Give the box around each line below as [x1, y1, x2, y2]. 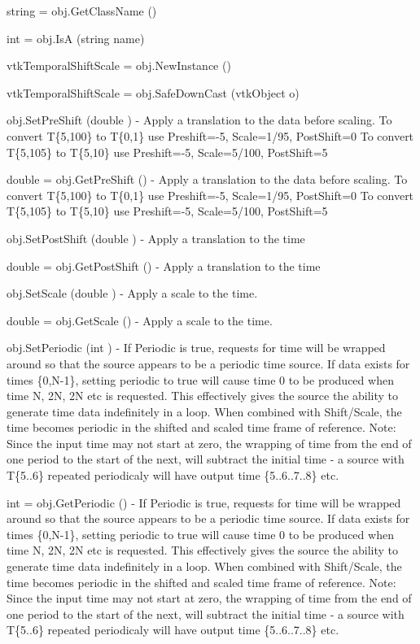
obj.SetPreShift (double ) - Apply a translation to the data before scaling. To [7, 111, 392, 128]
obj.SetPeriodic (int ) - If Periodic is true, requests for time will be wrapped [7, 339, 386, 356]
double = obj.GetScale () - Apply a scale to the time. [7, 311, 273, 329]
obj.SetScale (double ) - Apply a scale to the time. [7, 285, 258, 302]
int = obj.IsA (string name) [7, 29, 145, 46]
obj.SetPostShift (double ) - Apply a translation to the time [7, 229, 305, 246]
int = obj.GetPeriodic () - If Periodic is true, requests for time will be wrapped [7, 494, 401, 511]
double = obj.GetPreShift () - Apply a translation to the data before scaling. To [7, 171, 408, 188]
